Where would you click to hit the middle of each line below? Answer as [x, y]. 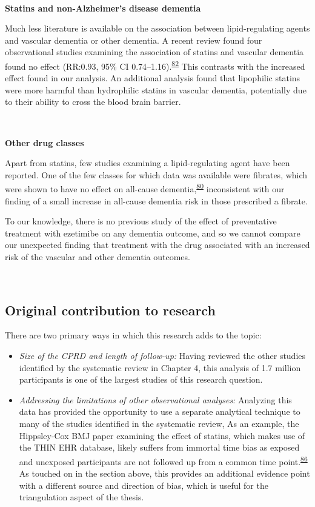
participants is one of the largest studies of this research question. [141, 379]
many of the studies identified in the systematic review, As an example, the [159, 423]
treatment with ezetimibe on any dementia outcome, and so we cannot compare [153, 233]
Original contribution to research [110, 310]
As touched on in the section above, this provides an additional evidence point [164, 473]
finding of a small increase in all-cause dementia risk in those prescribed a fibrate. [156, 200]
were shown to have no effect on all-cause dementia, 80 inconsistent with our [145, 188]
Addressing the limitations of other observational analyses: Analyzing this [155, 399]
